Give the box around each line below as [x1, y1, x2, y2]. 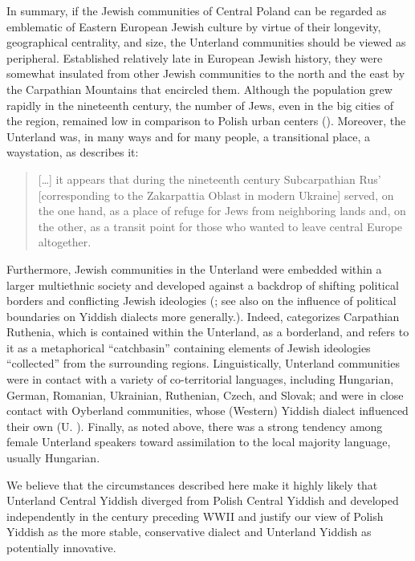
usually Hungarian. [6, 449, 100, 466]
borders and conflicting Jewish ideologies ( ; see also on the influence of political [6, 292, 397, 309]
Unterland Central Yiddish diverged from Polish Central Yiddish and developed [6, 492, 399, 509]
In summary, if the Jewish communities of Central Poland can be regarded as [6, 2, 387, 18]
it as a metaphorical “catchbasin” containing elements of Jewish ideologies [6, 339, 371, 356]
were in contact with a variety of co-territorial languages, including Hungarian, [6, 371, 394, 388]
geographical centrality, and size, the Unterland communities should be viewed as [6, 34, 406, 51]
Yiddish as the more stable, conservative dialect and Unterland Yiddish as [6, 523, 372, 540]
